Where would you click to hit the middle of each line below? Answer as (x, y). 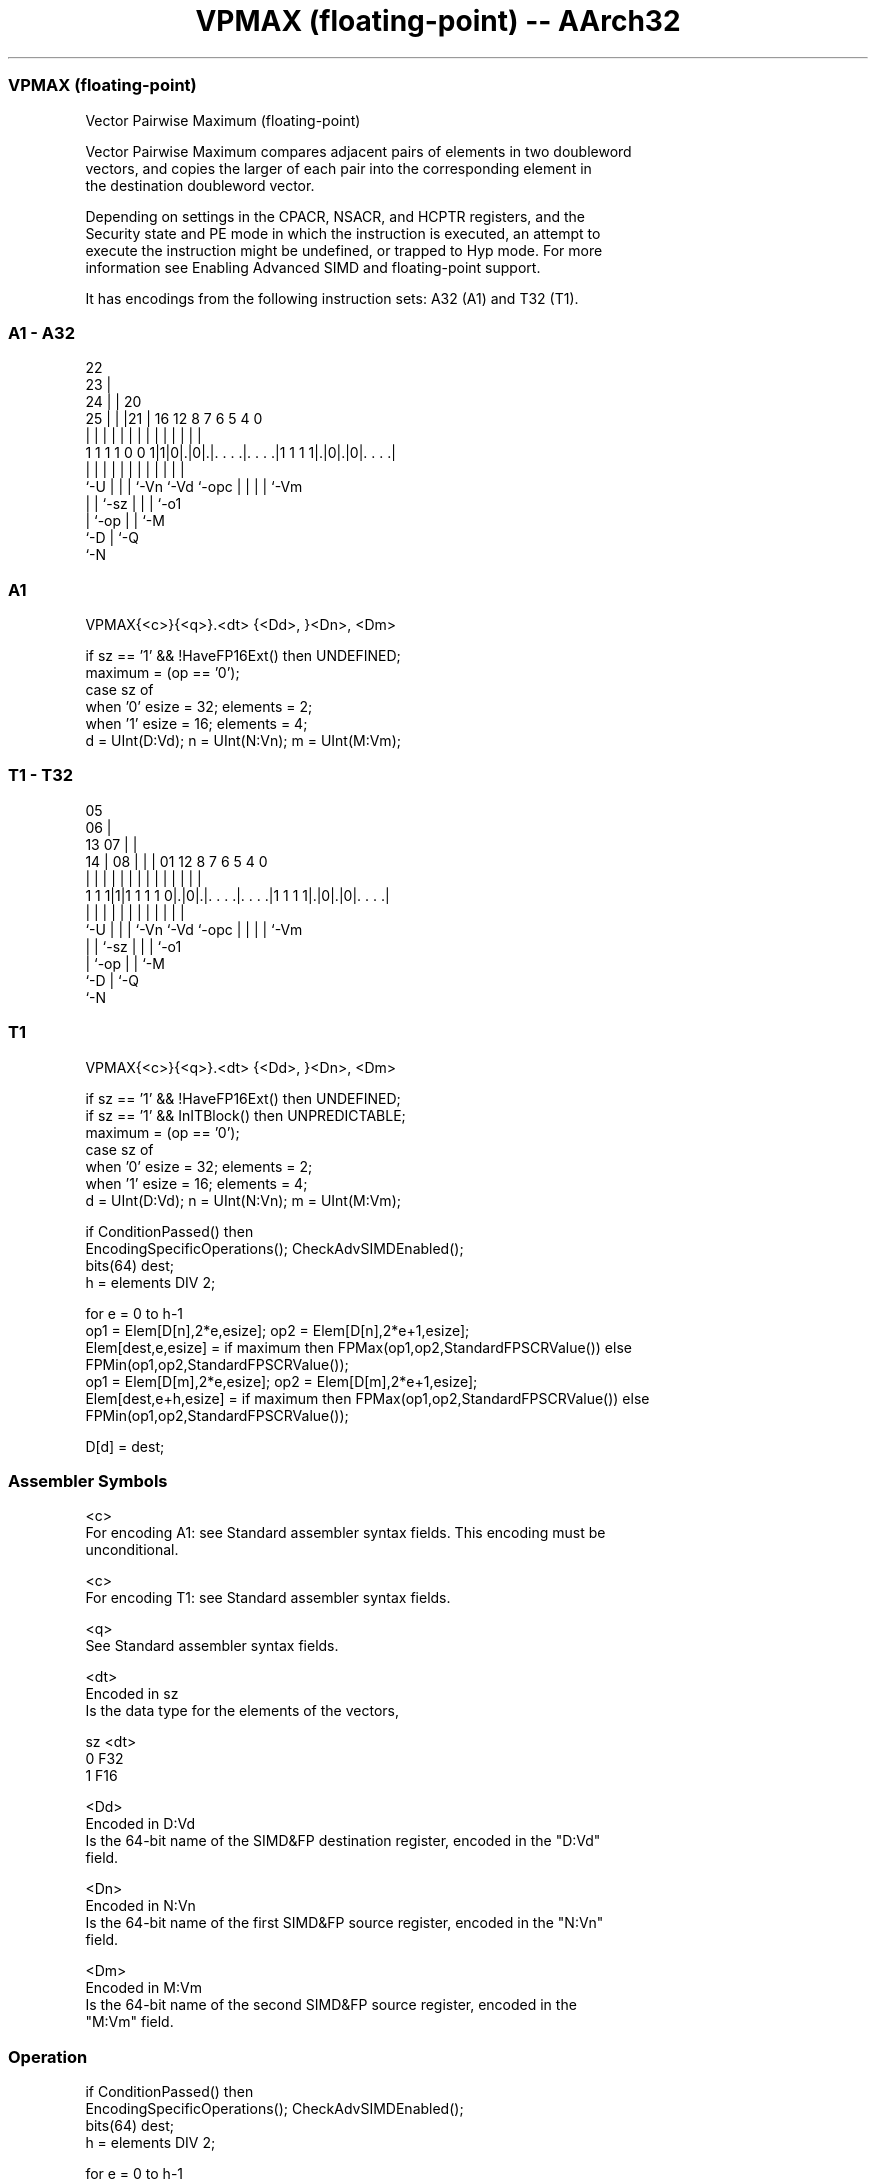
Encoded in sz (132, 1694)
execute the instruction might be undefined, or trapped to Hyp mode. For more (344, 250)
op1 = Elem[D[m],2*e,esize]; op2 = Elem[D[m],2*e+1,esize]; (281, 1381)
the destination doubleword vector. (200, 185)
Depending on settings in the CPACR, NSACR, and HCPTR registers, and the (335, 216)
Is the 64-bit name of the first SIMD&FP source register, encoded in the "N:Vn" (344, 1923)
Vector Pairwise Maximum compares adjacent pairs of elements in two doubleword (358, 151)
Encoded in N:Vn (140, 1906)
